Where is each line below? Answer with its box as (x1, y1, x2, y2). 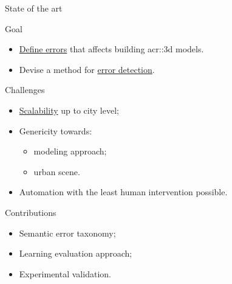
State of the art (5, 2, 63, 14)
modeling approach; (33, 145, 107, 158)
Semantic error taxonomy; (19, 226, 116, 239)
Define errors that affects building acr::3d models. (19, 43, 204, 55)
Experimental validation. (19, 267, 111, 280)
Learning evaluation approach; (19, 247, 132, 260)
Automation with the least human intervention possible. (19, 185, 228, 198)
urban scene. (33, 165, 80, 178)
